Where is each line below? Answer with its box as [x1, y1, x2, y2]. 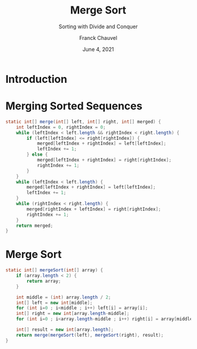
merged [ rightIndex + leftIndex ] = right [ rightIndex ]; [26, 206, 161, 212]
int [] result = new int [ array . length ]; [16, 327, 114, 333]
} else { [26, 152, 48, 157]
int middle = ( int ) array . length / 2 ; [16, 294, 111, 300]
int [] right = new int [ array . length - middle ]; [16, 311, 130, 317]
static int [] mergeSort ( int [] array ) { [5, 267, 103, 273]
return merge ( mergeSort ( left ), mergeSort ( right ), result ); [16, 332, 164, 338]
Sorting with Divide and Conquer [58, 23, 138, 30]
